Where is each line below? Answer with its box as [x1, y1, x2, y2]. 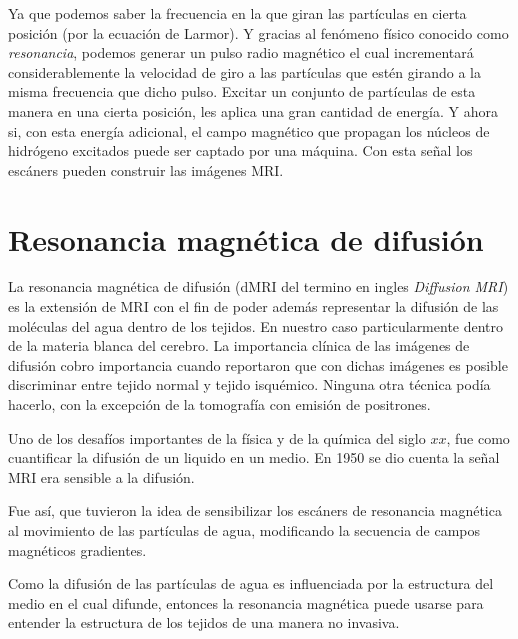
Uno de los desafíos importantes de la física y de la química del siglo [8, 427, 426, 448]
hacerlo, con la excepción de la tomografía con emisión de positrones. [8, 394, 431, 415]
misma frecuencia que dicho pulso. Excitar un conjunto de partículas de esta [8, 81, 476, 102]
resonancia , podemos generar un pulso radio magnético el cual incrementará [8, 42, 474, 63]
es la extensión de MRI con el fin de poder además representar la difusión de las [8, 296, 499, 317]
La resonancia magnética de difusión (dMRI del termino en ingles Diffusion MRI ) [8, 276, 509, 297]
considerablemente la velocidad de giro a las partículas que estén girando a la [8, 61, 481, 82]
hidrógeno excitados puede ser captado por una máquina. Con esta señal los [8, 140, 473, 161]
